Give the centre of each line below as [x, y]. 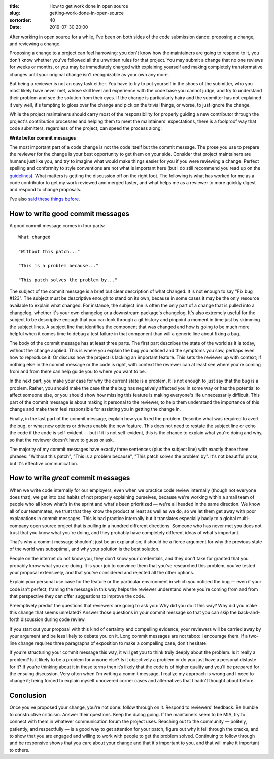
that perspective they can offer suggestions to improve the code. [77, 596]
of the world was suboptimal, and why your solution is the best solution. [84, 549]
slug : [15, 13]
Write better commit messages [43, 137]
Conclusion [28, 695]
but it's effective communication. [44, 463]
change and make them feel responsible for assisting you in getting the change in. [95, 409]
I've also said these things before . [45, 199]
